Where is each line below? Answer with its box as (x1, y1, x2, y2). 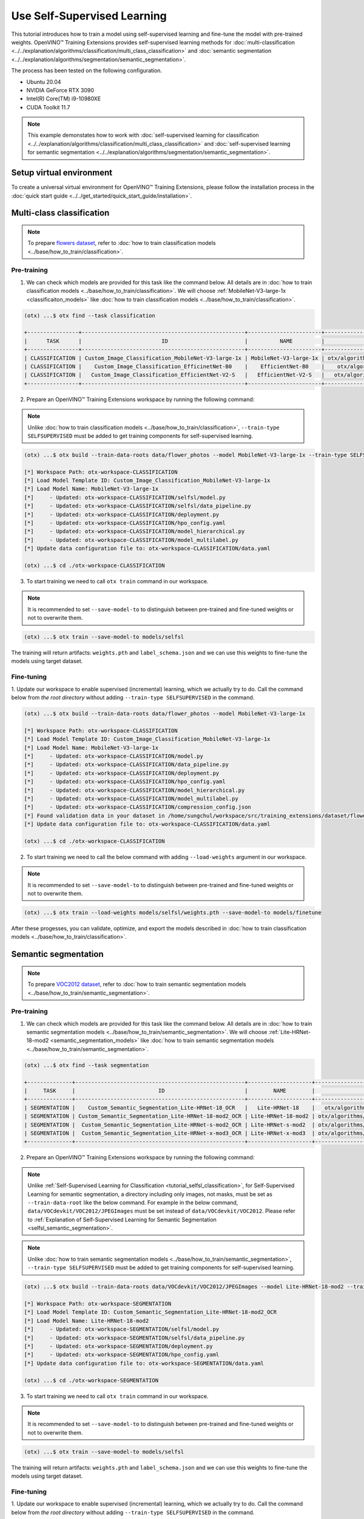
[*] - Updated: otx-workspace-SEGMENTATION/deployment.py (24, 1343, 213, 1349)
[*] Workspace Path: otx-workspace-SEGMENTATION (24, 1300, 172, 1308)
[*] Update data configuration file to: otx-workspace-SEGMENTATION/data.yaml (24, 1360, 264, 1366)
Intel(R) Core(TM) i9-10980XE (26, 95, 101, 103)
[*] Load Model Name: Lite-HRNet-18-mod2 (24, 1317, 149, 1324)
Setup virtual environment (11, 168, 113, 178)
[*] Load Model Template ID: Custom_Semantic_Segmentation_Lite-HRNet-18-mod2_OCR (24, 1309, 277, 1315)
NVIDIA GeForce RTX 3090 (26, 86, 94, 94)
